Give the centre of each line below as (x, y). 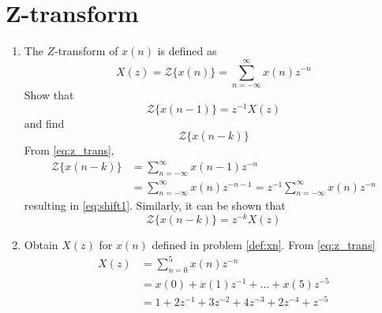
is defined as (187, 51)
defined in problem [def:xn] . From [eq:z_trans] (264, 245)
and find (44, 123)
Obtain (41, 245)
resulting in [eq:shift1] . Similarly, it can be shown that (155, 205)
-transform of (86, 51)
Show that (49, 94)
